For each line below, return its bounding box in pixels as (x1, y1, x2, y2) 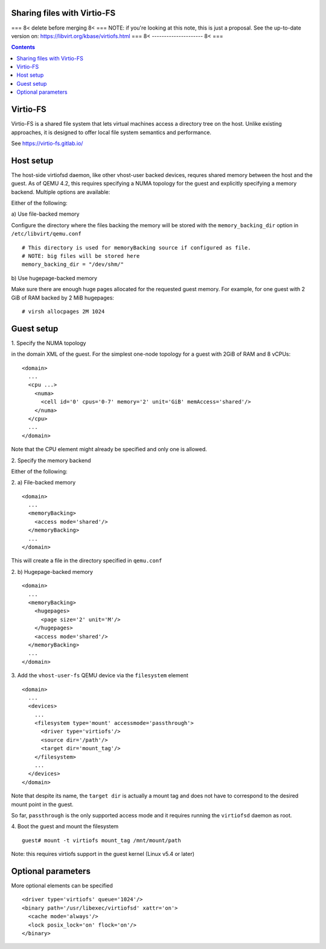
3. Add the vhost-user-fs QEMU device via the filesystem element (11, 672, 188, 679)
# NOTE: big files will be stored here (22, 253, 140, 259)
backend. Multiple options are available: (11, 188, 110, 196)
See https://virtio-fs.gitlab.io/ (11, 140, 83, 147)
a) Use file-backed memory (11, 210, 80, 217)
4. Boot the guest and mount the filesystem (11, 823, 119, 830)
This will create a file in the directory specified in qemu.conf (11, 557, 162, 564)
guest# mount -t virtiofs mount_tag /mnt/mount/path (22, 837, 181, 844)
